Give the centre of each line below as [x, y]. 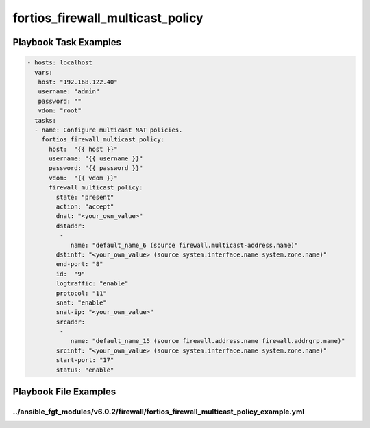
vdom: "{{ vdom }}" [83, 178]
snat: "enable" [82, 302]
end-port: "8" [79, 264]
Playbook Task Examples [67, 42]
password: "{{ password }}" [96, 168]
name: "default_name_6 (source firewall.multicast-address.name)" [184, 245]
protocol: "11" [82, 293]
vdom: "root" [60, 111]
